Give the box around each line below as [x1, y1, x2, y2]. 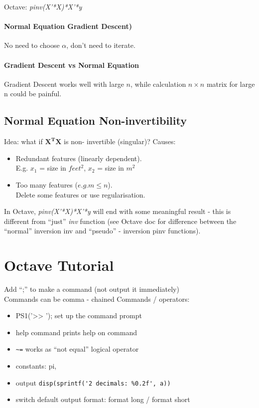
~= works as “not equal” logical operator [15, 344, 139, 354]
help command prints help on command [15, 327, 137, 337]
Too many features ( [15, 179, 78, 190]
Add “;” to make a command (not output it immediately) [4, 284, 179, 294]
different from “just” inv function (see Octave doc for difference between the [4, 215, 237, 226]
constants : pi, [15, 361, 57, 371]
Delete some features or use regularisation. [15, 189, 145, 200]
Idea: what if [4, 136, 43, 147]
